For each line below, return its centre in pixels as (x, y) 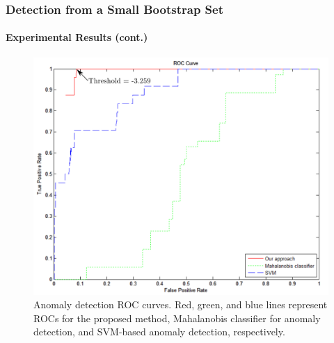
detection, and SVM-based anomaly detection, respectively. (159, 332)
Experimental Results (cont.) (77, 37)
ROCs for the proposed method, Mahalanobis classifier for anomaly (177, 318)
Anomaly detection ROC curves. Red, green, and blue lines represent (181, 304)
